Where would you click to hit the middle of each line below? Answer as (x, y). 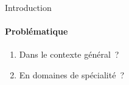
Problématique (37, 31)
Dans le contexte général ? (69, 54)
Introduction (28, 7)
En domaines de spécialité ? (72, 74)
